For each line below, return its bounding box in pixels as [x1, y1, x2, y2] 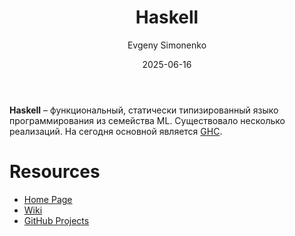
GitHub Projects [23, 214, 90, 226]
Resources [9, 161, 101, 183]
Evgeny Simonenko [127, 39, 207, 51]
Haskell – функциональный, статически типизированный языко [9, 104, 279, 116]
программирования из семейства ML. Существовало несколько [9, 114, 286, 126]
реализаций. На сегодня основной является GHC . [9, 125, 223, 137]
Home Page [23, 193, 73, 205]
